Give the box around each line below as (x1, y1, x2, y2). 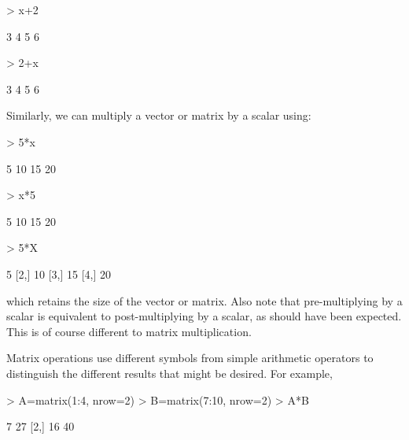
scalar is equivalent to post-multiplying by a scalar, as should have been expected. (6, 308, 402, 324)
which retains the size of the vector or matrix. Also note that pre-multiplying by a (6, 292, 403, 309)
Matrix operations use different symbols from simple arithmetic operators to (6, 349, 374, 366)
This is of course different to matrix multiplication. (6, 323, 252, 339)
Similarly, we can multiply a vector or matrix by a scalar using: (6, 107, 311, 124)
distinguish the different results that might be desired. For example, (6, 364, 333, 381)
